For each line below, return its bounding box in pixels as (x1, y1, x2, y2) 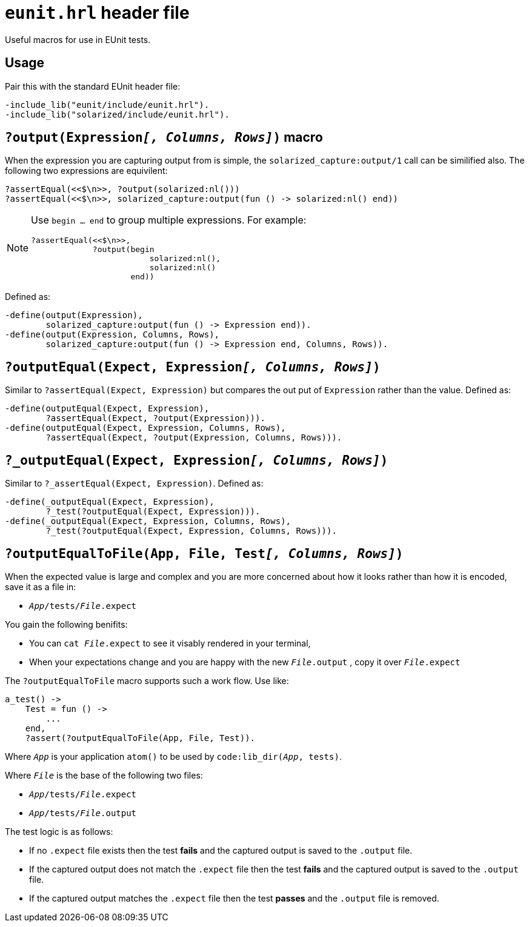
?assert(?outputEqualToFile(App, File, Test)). (25, 733, 256, 743)
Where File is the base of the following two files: (5, 769, 203, 780)
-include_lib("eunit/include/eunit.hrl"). (5, 99, 210, 110)
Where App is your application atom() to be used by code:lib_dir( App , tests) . (5, 751, 342, 762)
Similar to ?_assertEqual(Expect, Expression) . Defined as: (5, 478, 264, 489)
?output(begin (92, 245, 155, 254)
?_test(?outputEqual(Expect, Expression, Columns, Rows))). (45, 526, 337, 536)
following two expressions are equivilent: (5, 165, 168, 176)
